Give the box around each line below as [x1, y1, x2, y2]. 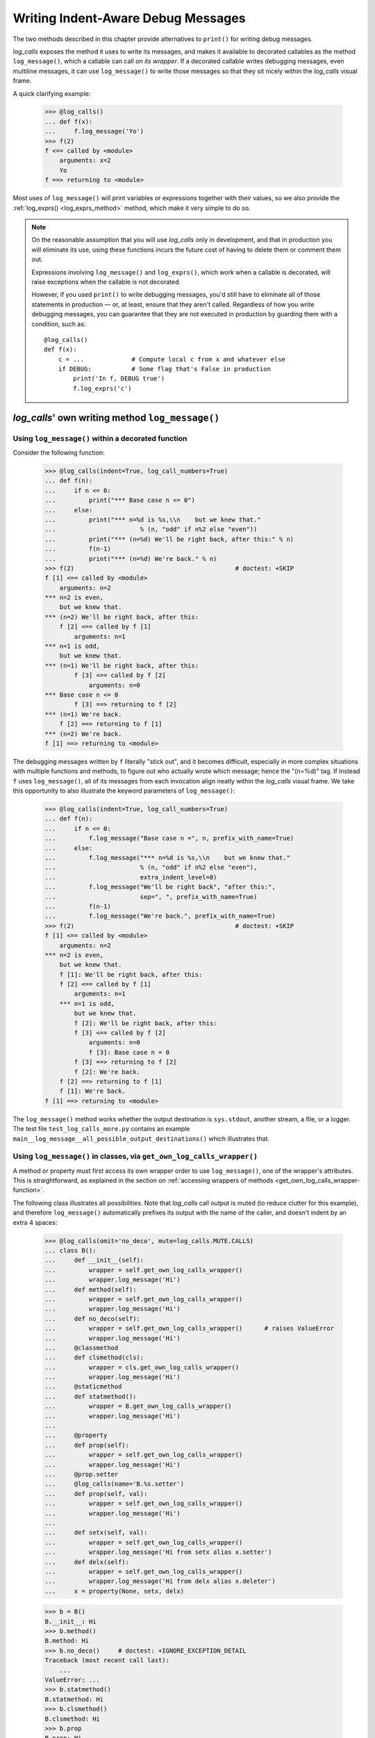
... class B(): [44, 1246, 97, 1255]
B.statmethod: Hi [44, 1695, 104, 1703]
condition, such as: [31, 320, 86, 328]
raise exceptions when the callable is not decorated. [31, 277, 181, 286]
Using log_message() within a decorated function [12, 433, 187, 443]
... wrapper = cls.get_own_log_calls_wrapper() [44, 1363, 240, 1371]
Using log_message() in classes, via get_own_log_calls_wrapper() [12, 1151, 258, 1161]
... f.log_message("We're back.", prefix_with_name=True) [44, 912, 276, 920]
